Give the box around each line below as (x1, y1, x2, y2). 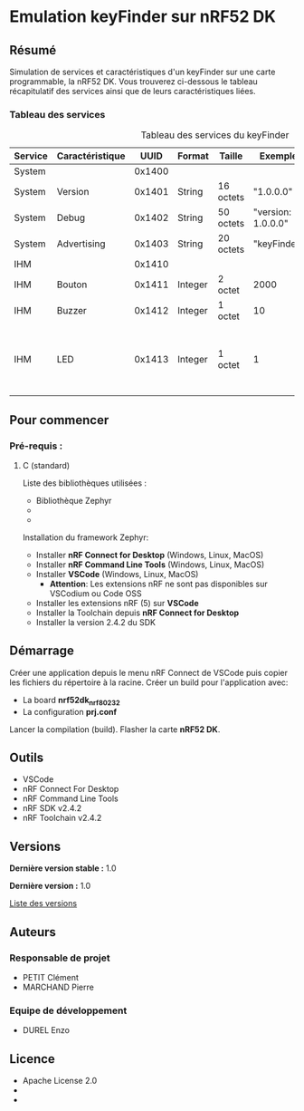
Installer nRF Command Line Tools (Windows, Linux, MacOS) (35, 559, 265, 570)
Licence (9, 1051, 56, 1067)
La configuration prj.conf (22, 706, 118, 717)
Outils (9, 749, 44, 765)
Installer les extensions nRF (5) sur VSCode (35, 597, 199, 608)
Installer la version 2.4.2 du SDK (35, 616, 157, 627)
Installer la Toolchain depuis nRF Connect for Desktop (35, 607, 240, 618)
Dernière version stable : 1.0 (9, 863, 117, 874)
